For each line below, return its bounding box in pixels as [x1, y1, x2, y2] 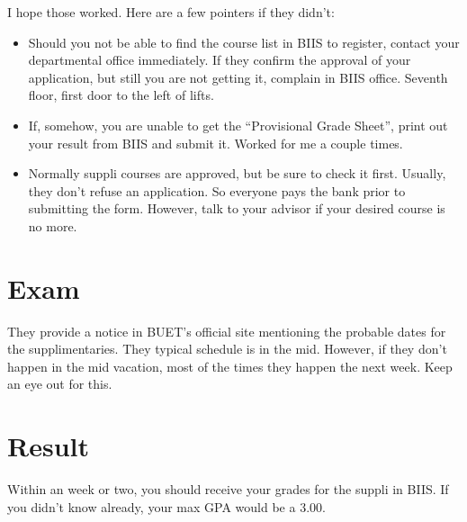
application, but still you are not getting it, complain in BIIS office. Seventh [28, 67, 448, 86]
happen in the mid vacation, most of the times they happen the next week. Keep [7, 356, 453, 375]
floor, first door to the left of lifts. [28, 85, 214, 104]
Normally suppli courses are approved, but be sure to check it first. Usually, [28, 164, 446, 183]
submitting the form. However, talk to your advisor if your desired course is [28, 199, 445, 218]
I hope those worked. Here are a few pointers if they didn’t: [7, 3, 335, 21]
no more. [28, 216, 77, 235]
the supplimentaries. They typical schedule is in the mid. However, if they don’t [7, 339, 447, 358]
